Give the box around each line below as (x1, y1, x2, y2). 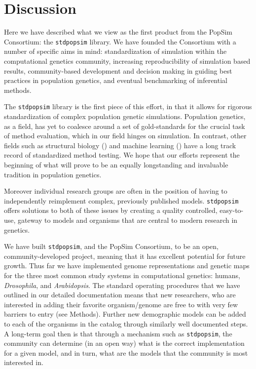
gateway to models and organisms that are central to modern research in (18, 215, 238, 225)
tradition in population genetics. (4, 169, 102, 179)
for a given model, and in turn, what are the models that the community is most (4, 347, 248, 358)
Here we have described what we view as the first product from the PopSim (4, 27, 232, 37)
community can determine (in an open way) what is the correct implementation (4, 338, 245, 348)
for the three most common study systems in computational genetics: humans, (4, 270, 240, 281)
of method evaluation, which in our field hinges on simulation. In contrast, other (4, 130, 247, 141)
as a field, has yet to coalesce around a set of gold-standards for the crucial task (4, 121, 245, 131)
